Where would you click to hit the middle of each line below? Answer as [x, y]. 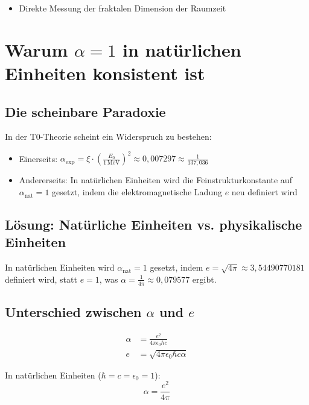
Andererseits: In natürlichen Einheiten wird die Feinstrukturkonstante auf [155, 180]
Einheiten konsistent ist [105, 73]
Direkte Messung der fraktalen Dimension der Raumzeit [123, 8]
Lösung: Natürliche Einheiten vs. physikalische [154, 224]
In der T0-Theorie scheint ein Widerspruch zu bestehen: [108, 137]
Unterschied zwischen [73, 312]
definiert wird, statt [41, 279]
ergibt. [204, 279]
